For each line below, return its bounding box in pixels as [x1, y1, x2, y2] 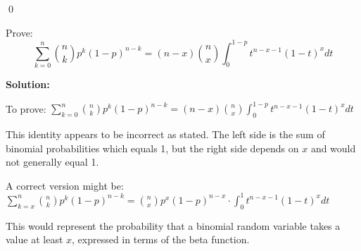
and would [310, 140, 356, 155]
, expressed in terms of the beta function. [72, 232, 250, 247]
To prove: [6, 101, 46, 116]
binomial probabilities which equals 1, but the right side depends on [6, 140, 299, 155]
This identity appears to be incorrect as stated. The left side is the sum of [6, 126, 325, 141]
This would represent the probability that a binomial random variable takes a [6, 218, 341, 233]
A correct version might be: [6, 178, 124, 192]
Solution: [6, 77, 50, 92]
